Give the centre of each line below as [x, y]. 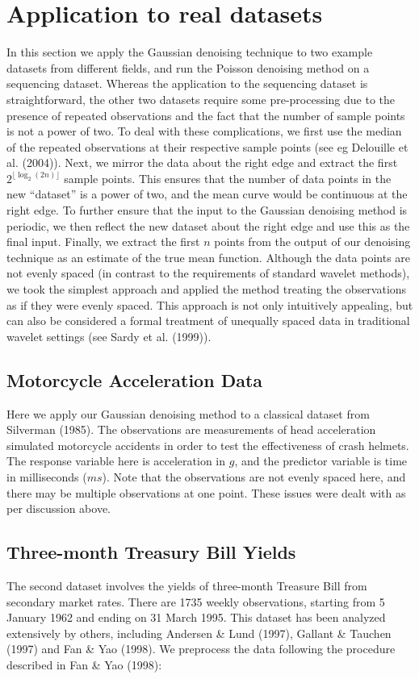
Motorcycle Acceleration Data [135, 379]
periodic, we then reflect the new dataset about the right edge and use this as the [208, 225]
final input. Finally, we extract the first [103, 242]
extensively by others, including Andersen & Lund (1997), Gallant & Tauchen [199, 633]
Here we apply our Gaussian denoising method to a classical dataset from [188, 413]
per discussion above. [59, 508]
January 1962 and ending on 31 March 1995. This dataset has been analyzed [196, 617]
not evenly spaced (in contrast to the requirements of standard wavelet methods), [208, 273]
